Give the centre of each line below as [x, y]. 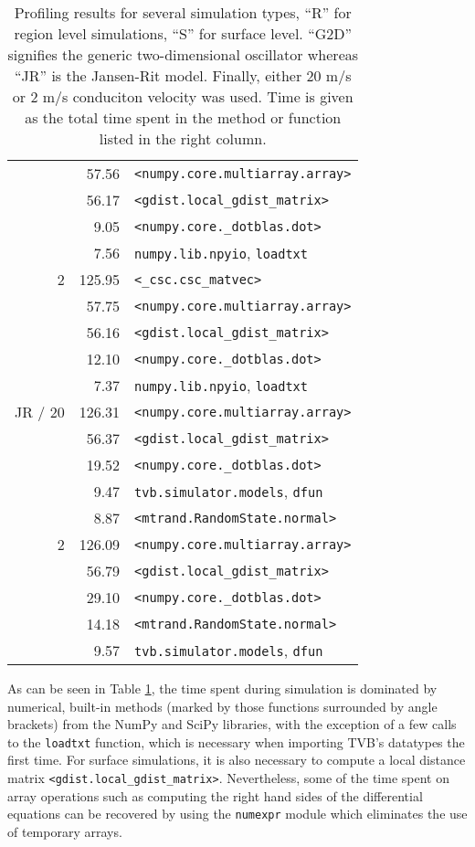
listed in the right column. [183, 138]
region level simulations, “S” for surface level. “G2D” [183, 33]
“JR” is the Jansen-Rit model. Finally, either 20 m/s [183, 75]
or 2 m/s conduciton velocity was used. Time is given [183, 96]
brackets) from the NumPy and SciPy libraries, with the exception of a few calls [232, 724]
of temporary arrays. [65, 831]
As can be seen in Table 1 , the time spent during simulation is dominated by [222, 688]
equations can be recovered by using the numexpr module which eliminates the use [237, 814]
